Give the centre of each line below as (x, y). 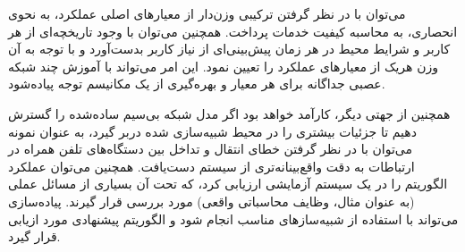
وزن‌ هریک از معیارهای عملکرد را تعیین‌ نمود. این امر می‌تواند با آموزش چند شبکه (223, 66)
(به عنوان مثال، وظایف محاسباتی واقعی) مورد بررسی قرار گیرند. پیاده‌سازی (211, 201)
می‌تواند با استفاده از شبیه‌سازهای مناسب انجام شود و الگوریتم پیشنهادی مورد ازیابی (233, 218)
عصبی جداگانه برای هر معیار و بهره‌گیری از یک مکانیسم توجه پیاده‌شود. (197, 84)
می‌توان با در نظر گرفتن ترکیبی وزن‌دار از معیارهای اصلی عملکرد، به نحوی (207, 13)
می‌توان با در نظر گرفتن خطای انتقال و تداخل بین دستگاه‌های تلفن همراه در (210, 149)
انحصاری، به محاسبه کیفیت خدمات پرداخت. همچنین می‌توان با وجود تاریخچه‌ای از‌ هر (233, 31)
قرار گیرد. (34, 236)
